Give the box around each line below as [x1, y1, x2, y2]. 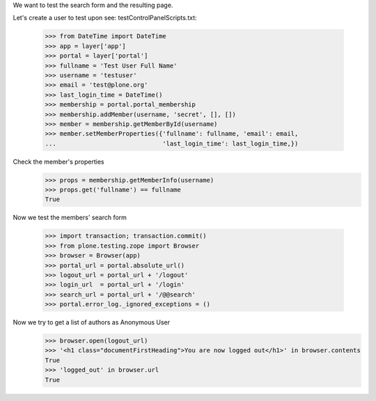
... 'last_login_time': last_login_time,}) [45, 139, 299, 148]
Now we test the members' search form [13, 213, 127, 222]
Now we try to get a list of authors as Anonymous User [13, 318, 171, 327]
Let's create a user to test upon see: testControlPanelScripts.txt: [13, 14, 198, 22]
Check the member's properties [13, 157, 104, 166]
